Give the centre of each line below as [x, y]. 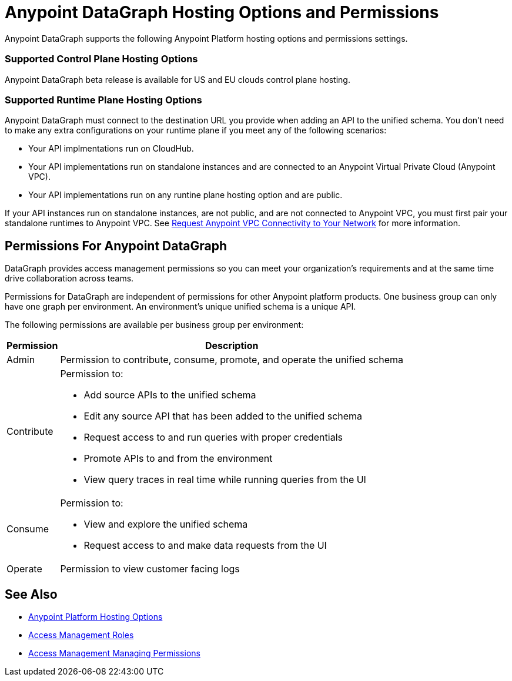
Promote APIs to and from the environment [178, 459]
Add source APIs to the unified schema [170, 395]
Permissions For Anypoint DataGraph [116, 246]
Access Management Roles [81, 635]
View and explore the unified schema [166, 524]
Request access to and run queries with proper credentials [213, 437]
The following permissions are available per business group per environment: [154, 325]
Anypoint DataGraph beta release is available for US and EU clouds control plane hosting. [178, 79]
